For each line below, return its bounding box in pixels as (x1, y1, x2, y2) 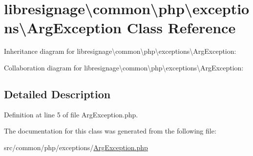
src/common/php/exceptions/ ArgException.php (4, 142, 148, 152)
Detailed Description (4, 86, 111, 101)
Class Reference (126, 18, 236, 38)
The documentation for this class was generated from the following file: (4, 126, 216, 136)
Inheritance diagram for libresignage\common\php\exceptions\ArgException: (4, 46, 236, 56)
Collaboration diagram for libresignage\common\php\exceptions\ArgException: (4, 62, 244, 72)
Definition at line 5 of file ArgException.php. (4, 109, 138, 119)
